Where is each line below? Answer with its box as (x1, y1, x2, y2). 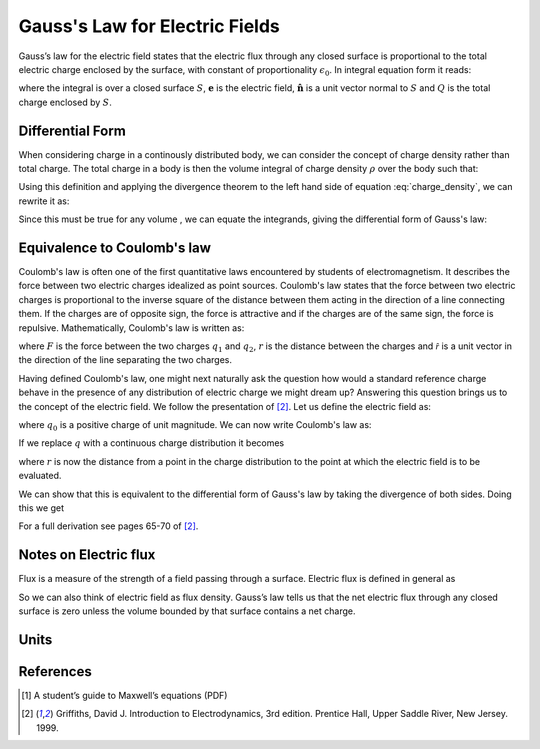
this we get (18, 501, 65, 514)
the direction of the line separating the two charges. (18, 354, 232, 366)
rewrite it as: (18, 195, 70, 207)
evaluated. (18, 470, 62, 482)
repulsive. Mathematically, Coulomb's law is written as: (18, 321, 245, 334)
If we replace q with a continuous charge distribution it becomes (18, 437, 285, 449)
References (18, 663, 92, 680)
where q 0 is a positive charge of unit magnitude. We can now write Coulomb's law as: (18, 419, 372, 433)
